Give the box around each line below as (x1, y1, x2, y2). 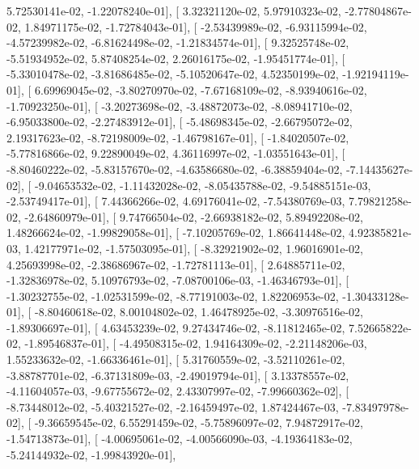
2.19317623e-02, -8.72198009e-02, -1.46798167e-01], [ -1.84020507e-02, (6, 129, 349, 146)
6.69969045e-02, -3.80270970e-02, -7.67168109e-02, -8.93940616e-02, (34, 81, 367, 98)
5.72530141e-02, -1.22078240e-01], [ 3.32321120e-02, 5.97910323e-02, (6, 2, 341, 19)
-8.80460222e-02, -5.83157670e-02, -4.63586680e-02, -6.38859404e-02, (6, 160, 343, 177)
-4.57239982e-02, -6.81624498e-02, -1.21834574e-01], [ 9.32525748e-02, (6, 34, 349, 51)
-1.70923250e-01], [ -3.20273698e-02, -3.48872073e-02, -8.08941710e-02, (6, 97, 353, 114)
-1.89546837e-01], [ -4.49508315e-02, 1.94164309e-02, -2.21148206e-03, (24, 335, 367, 352)
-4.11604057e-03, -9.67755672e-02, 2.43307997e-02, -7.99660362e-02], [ (6, 382, 349, 399)
